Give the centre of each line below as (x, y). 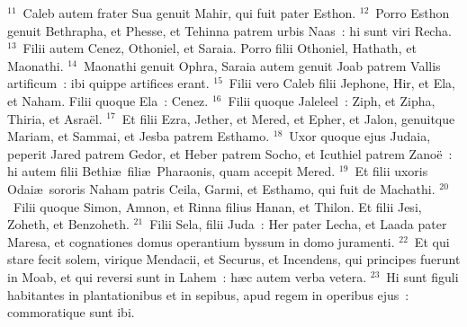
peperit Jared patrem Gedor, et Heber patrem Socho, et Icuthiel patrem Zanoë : (230, 153)
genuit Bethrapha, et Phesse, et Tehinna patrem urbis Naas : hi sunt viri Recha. (229, 30)
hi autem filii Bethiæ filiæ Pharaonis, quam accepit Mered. (171, 171)
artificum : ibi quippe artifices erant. (108, 83)
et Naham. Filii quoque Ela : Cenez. (108, 100)
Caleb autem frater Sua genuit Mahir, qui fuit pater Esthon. (189, 13)
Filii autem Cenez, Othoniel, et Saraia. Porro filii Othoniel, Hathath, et (220, 48)
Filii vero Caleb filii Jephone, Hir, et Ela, (342, 83)
